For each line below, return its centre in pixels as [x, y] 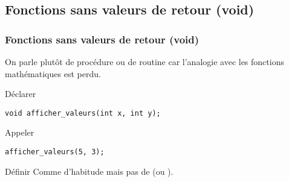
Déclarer [21, 94]
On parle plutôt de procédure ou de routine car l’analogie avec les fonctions [144, 61]
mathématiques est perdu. [53, 73]
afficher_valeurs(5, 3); [55, 152]
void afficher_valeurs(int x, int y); [83, 113]
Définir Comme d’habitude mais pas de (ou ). [89, 171]
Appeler [20, 132]
